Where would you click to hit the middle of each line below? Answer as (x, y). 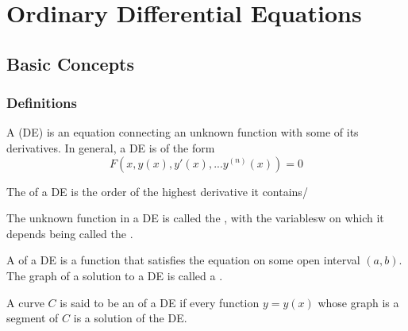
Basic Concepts (71, 63)
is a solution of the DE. (130, 318)
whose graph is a (358, 302)
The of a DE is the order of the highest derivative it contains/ (157, 191)
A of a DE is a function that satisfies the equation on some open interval (183, 260)
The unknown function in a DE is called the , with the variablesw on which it (195, 218)
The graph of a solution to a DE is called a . (115, 275)
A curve (25, 302)
